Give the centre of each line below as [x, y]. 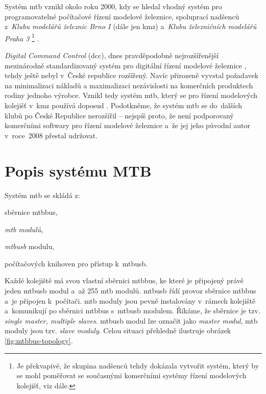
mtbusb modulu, [30, 246]
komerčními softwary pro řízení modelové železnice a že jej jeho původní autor [127, 125]
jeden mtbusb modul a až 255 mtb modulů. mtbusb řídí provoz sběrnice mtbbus [130, 291]
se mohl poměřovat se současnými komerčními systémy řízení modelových [131, 375]
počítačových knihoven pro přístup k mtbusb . [76, 263]
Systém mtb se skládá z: [42, 195]
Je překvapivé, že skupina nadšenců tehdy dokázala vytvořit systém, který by [138, 365]
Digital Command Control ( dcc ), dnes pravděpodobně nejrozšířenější [112, 55]
